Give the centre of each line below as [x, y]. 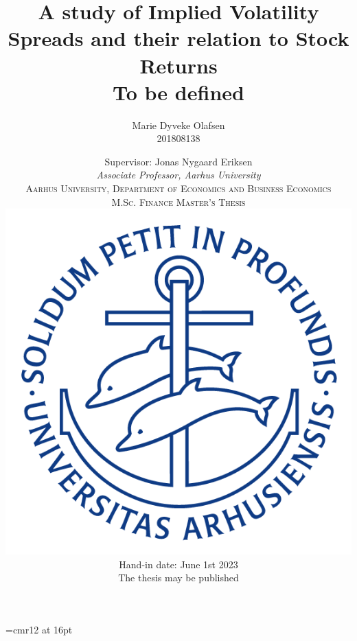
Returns [178, 65]
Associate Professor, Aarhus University [178, 175]
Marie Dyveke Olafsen [178, 125]
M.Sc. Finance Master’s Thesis [178, 201]
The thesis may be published [178, 578]
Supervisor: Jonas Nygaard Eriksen [178, 161]
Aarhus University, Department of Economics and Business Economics [178, 188]
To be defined [178, 92]
